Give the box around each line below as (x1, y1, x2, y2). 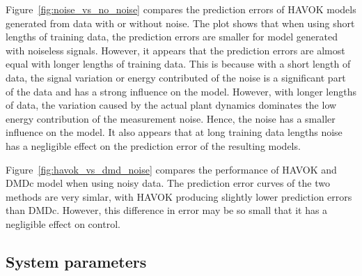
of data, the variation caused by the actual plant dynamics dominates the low (6, 98, 337, 112)
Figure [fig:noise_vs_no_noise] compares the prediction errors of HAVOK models (6, 2, 356, 16)
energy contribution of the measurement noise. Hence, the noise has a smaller (6, 111, 336, 125)
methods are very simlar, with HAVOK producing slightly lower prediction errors (6, 189, 352, 204)
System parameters (6, 250, 147, 272)
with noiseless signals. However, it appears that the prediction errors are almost (6, 43, 345, 57)
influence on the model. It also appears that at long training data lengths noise (6, 125, 343, 139)
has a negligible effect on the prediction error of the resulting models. (6, 138, 301, 153)
